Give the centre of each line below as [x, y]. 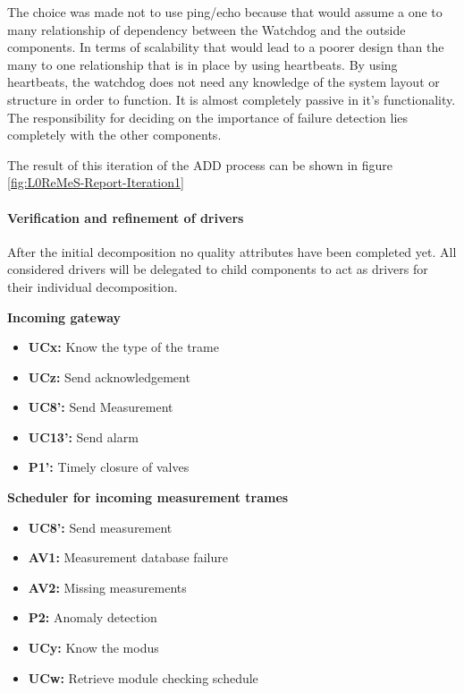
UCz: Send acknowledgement [109, 376]
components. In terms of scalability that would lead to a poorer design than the [226, 47]
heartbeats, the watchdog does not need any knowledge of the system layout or [224, 82]
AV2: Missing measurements [107, 587]
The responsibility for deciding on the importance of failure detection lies [208, 117]
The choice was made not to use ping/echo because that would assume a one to [225, 12]
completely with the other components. [114, 135]
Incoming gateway [64, 317]
